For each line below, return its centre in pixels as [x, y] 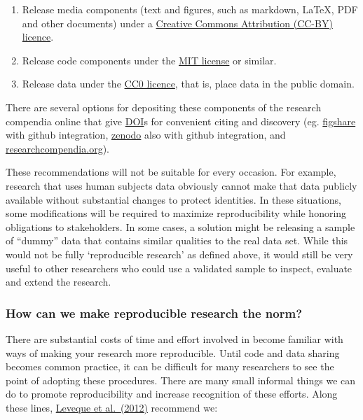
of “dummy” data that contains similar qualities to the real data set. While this [177, 240]
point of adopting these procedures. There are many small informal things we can [181, 380]
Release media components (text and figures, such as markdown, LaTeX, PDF [190, 9]
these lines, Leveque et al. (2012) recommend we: [112, 407]
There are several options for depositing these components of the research [164, 107]
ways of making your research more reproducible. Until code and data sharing [173, 352]
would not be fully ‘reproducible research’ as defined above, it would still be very [179, 254]
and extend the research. [59, 282]
